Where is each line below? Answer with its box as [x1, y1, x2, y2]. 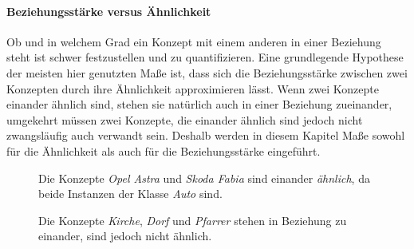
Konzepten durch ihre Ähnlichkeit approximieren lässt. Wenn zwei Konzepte [6, 80, 379, 97]
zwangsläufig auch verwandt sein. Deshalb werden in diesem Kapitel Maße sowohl [6, 127, 405, 144]
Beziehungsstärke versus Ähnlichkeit [6, 2, 211, 19]
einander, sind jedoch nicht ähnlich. [38, 227, 212, 244]
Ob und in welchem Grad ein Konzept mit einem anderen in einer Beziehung [6, 33, 381, 49]
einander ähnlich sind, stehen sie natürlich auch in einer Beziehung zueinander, [6, 96, 392, 113]
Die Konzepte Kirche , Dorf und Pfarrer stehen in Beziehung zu [38, 211, 347, 228]
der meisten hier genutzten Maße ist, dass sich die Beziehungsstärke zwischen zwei [6, 64, 408, 81]
